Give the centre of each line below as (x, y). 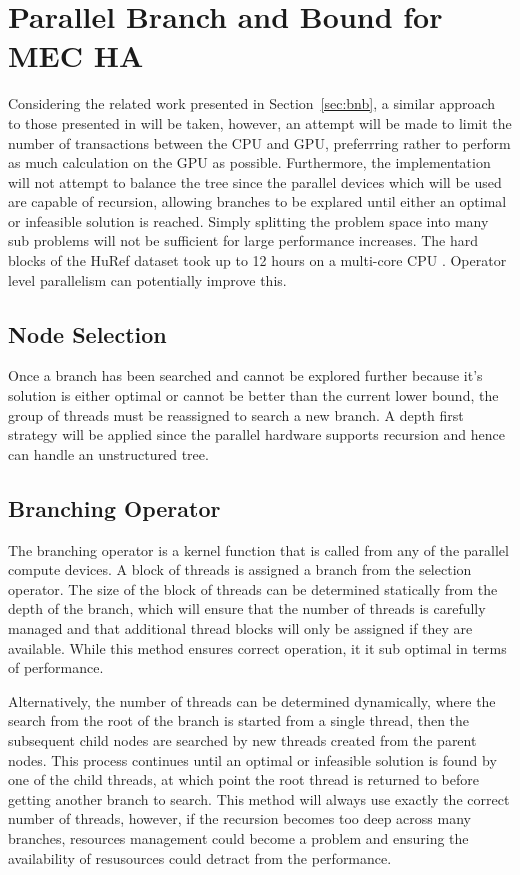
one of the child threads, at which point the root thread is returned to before (243, 779)
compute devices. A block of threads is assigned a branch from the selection (240, 569)
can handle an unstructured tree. (108, 453)
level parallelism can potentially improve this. (147, 279)
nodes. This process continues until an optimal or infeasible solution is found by (252, 759)
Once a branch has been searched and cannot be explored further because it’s (245, 375)
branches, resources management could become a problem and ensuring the (238, 837)
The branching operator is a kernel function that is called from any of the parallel (258, 549)
